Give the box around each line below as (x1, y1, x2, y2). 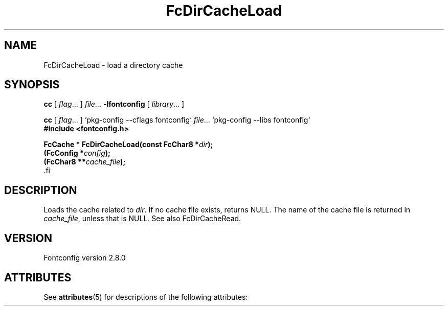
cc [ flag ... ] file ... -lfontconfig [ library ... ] (43, 100, 185, 109)
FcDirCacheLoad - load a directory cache (43, 60, 183, 69)
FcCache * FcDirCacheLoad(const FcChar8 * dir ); (43, 140, 213, 149)
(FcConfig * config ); (43, 149, 110, 158)
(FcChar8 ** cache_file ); (43, 157, 126, 166)
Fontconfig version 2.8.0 (43, 253, 126, 263)
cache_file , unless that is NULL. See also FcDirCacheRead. (43, 214, 241, 223)
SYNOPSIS (4, 78, 60, 91)
